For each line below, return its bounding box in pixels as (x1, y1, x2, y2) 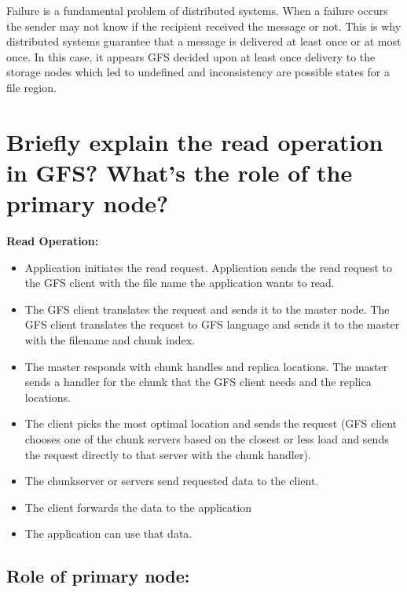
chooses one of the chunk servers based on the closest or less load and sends (24, 431, 389, 447)
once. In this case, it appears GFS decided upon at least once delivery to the (6, 48, 376, 64)
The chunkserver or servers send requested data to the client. (24, 472, 319, 489)
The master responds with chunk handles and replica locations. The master (24, 358, 388, 374)
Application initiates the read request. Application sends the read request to (24, 259, 393, 275)
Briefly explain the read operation (6, 125, 383, 157)
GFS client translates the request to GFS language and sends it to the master (24, 316, 400, 333)
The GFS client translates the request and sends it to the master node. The (24, 300, 390, 317)
